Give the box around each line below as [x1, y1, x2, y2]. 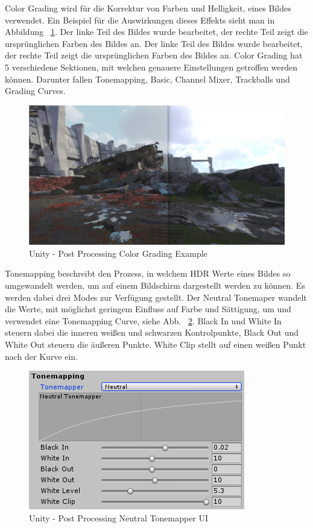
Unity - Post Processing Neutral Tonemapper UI [29, 511, 209, 524]
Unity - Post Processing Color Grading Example [29, 247, 207, 259]
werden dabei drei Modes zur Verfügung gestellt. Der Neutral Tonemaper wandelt [5, 291, 307, 303]
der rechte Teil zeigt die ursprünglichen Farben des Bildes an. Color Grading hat [5, 49, 303, 61]
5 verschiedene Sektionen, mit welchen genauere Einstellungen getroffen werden [5, 60, 298, 73]
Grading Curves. [5, 84, 66, 97]
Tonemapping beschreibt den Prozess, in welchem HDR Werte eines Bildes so [5, 267, 291, 280]
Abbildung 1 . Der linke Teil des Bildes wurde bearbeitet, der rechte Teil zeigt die [5, 25, 308, 38]
